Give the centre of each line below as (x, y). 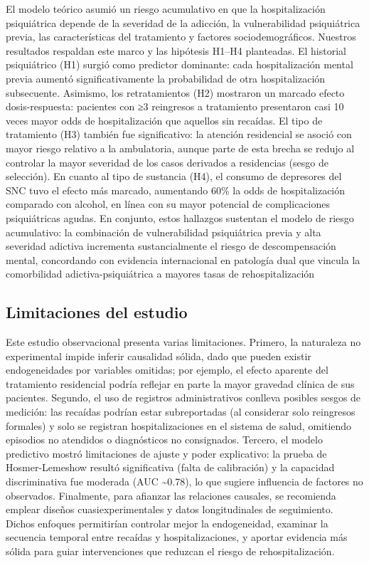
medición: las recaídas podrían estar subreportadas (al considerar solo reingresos (181, 412)
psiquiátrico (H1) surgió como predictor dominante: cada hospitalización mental (180, 64)
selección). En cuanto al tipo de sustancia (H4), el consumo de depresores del (174, 176)
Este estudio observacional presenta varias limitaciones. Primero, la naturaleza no (183, 342)
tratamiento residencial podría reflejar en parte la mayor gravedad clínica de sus (180, 383)
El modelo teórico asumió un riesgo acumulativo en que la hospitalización (166, 9)
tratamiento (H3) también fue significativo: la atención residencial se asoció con (179, 134)
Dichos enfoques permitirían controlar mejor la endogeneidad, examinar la (167, 523)
